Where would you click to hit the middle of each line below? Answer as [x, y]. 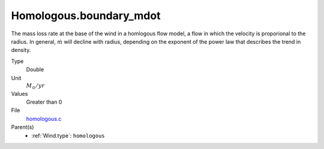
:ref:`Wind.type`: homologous [68, 135]
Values [19, 93]
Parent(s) [22, 127]
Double [35, 69]
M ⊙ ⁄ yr [35, 86]
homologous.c [44, 118]
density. [21, 50]
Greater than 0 [44, 102]
